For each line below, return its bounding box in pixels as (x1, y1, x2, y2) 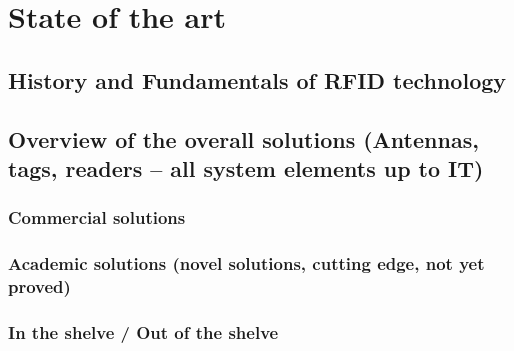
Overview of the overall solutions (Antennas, (8, 123, 479, 154)
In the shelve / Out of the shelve (8, 319, 279, 344)
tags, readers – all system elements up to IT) (8, 152, 484, 183)
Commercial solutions (8, 205, 186, 230)
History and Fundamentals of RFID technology (8, 64, 507, 95)
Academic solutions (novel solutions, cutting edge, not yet (8, 251, 485, 276)
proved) (8, 274, 71, 299)
